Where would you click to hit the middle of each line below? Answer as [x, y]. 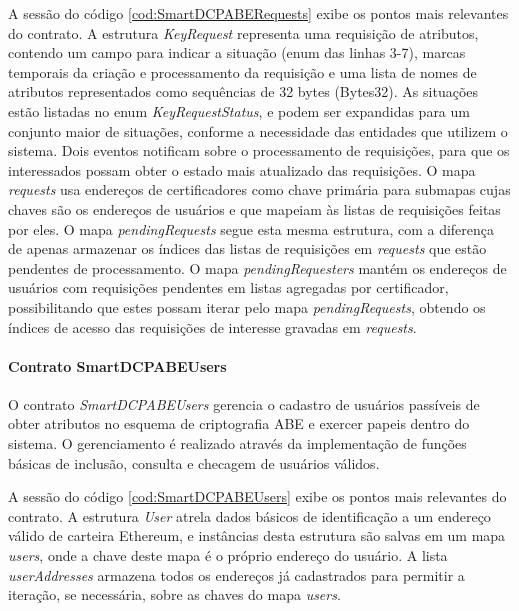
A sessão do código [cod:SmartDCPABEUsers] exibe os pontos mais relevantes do [257, 496]
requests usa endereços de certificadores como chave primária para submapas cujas [259, 189]
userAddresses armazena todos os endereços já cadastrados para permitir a [236, 574]
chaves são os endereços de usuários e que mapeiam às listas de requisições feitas [254, 208]
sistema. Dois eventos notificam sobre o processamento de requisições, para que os [259, 150]
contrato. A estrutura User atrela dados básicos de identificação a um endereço [249, 515]
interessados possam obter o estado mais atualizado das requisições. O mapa [242, 169]
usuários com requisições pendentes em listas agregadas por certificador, [228, 287]
